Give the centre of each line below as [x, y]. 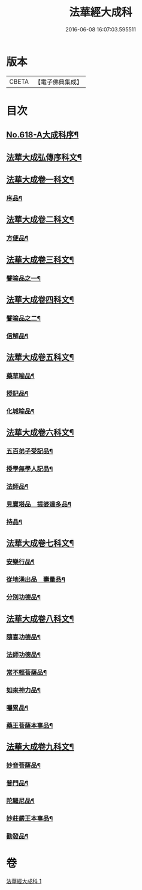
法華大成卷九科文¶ [40, 747]
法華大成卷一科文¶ [40, 180]
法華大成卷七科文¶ [40, 543]
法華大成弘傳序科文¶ [44, 157]
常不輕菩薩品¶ [26, 673]
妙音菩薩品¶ [23, 765]
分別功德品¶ [23, 597]
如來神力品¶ [23, 690]
